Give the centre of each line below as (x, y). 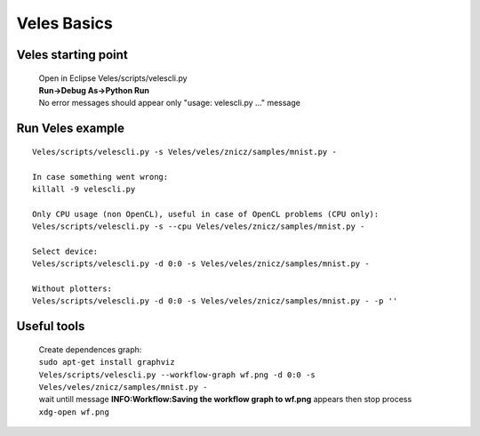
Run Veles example (70, 129)
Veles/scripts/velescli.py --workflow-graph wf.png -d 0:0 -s (177, 375)
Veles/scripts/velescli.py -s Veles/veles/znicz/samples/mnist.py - (184, 152)
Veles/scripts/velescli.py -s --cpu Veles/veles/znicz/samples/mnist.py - (199, 226)
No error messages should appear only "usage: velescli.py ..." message (170, 103)
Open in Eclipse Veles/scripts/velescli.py (113, 78)
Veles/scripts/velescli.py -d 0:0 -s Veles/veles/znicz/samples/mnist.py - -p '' (215, 301)
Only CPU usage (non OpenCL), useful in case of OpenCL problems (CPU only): (206, 214)
